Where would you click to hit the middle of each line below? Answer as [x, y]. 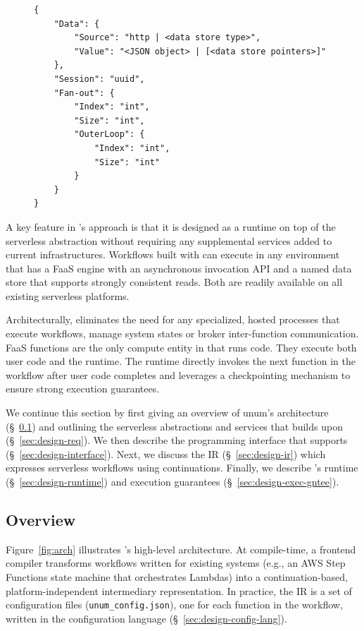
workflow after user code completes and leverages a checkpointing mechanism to [178, 374]
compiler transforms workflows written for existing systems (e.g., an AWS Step [176, 563]
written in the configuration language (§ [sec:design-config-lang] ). [146, 618]
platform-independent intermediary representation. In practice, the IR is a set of [179, 590]
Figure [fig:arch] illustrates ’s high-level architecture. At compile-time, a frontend [181, 549]
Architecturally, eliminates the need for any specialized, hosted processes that [173, 319]
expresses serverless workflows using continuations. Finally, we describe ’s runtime [182, 468]
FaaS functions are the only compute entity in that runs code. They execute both [181, 347]
